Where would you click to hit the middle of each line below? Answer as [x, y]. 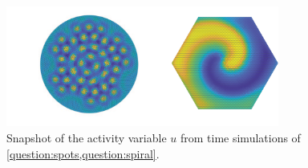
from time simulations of [240, 137]
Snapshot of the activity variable [87, 137]
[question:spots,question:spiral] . [83, 153]
